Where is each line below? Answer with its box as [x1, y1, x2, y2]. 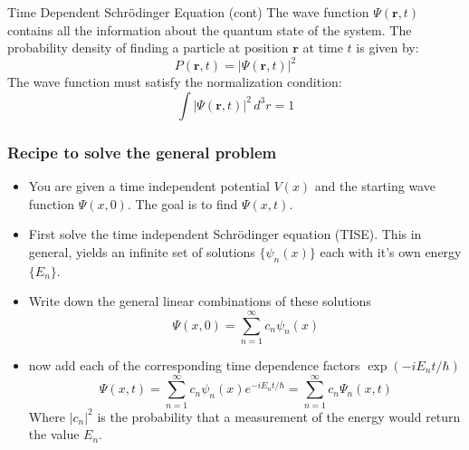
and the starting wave [314, 177, 435, 196]
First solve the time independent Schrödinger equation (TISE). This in [28, 225, 422, 244]
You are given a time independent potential [28, 177, 270, 196]
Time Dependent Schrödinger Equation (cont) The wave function [7, 3, 369, 21]
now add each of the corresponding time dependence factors [28, 355, 360, 374]
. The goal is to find [127, 194, 238, 213]
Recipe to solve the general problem [7, 140, 277, 163]
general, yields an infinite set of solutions [28, 242, 255, 261]
